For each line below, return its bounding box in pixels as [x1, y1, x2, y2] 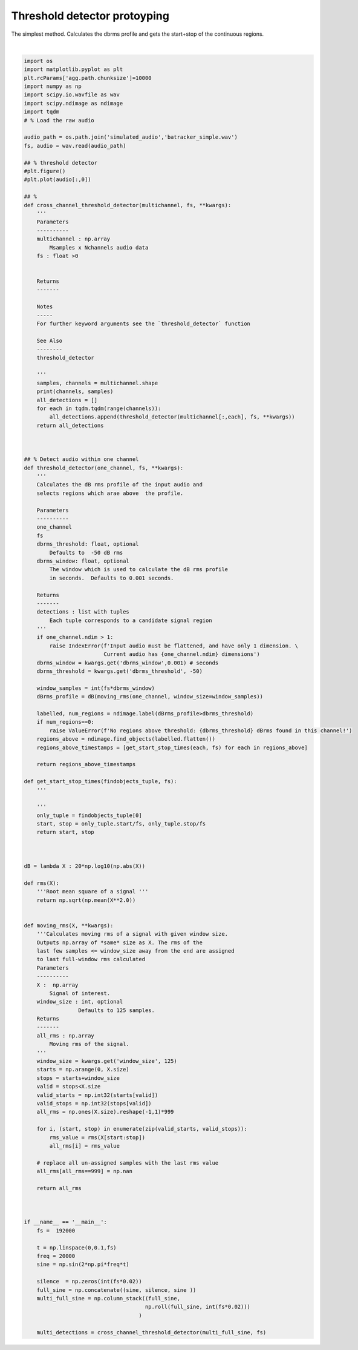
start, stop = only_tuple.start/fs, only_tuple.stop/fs [36, 821, 206, 827]
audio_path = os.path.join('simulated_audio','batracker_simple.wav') [24, 134, 238, 141]
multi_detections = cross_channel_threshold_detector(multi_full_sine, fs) [36, 1329, 267, 1335]
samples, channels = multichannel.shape [36, 379, 158, 386]
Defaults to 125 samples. [77, 1007, 155, 1014]
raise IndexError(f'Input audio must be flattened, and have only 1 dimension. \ [49, 642, 299, 649]
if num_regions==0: [36, 718, 95, 726]
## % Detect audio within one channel [24, 456, 139, 463]
